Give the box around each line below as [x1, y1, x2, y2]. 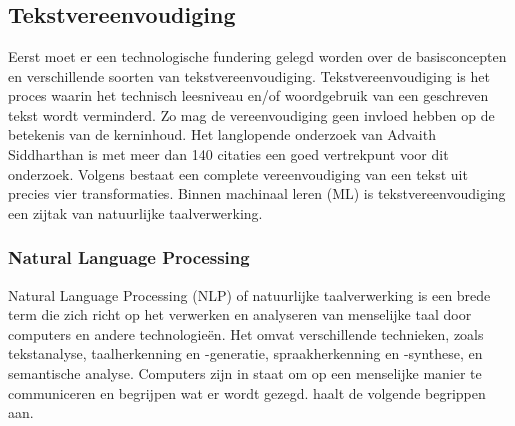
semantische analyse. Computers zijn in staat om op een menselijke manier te [8, 362, 482, 383]
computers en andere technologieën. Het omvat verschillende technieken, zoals [8, 323, 484, 344]
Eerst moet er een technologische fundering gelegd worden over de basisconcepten [8, 46, 507, 66]
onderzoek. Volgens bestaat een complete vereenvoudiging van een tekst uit [8, 163, 468, 184]
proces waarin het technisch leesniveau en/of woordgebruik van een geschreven [8, 85, 489, 106]
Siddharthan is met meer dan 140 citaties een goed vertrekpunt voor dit [8, 143, 449, 164]
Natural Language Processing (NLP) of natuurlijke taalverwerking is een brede [8, 284, 491, 305]
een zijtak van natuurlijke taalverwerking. [8, 202, 263, 223]
